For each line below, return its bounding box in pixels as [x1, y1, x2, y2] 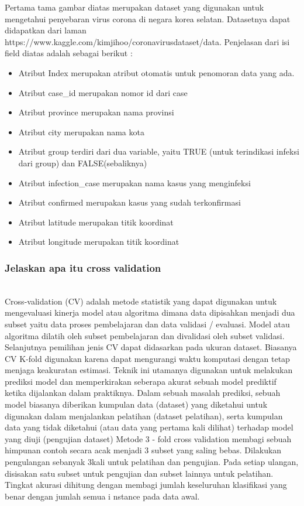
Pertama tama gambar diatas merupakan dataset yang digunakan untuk [5, 1, 264, 13]
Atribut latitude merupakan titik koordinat [18, 216, 174, 228]
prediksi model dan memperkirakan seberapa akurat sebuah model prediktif [5, 375, 277, 387]
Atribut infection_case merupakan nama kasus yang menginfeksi [18, 176, 251, 189]
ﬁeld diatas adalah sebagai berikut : [5, 47, 133, 59]
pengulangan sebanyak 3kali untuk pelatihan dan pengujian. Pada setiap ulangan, [5, 456, 299, 468]
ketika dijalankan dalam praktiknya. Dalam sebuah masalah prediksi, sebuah [5, 387, 281, 399]
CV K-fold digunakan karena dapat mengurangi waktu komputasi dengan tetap [5, 352, 290, 364]
